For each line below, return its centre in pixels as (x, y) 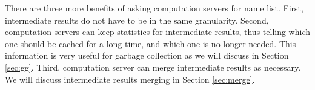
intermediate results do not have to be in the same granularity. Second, (137, 20)
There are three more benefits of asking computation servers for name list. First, (154, 8)
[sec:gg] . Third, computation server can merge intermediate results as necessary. (153, 67)
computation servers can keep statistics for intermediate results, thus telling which (157, 32)
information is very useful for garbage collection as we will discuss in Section (147, 55)
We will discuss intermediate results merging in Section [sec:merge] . (130, 79)
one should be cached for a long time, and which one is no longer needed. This (151, 43)
